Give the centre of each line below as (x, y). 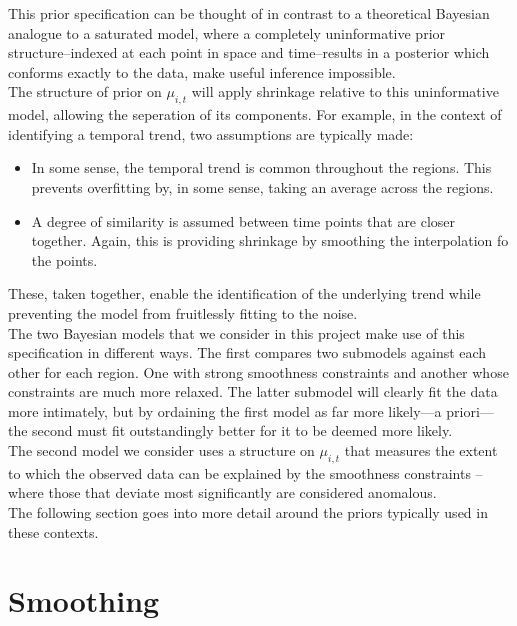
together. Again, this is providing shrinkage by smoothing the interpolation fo (270, 240)
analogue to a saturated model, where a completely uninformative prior (227, 32)
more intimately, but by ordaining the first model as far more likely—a (225, 410)
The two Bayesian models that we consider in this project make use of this (236, 332)
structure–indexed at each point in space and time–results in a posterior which (249, 52)
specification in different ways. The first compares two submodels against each (247, 352)
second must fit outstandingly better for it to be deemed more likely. (242, 430)
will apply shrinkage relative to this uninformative (345, 91)
